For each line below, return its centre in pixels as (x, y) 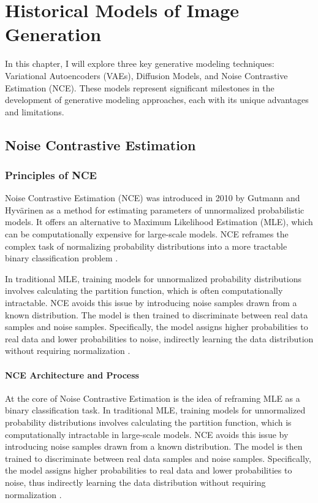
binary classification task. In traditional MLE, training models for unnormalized (155, 410)
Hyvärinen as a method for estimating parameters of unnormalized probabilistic (155, 209)
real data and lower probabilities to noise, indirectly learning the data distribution (159, 338)
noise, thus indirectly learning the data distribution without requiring (135, 482)
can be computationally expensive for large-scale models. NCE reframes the (147, 234)
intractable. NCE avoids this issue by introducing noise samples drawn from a (151, 303)
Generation (53, 34)
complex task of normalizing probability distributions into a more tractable (146, 246)
